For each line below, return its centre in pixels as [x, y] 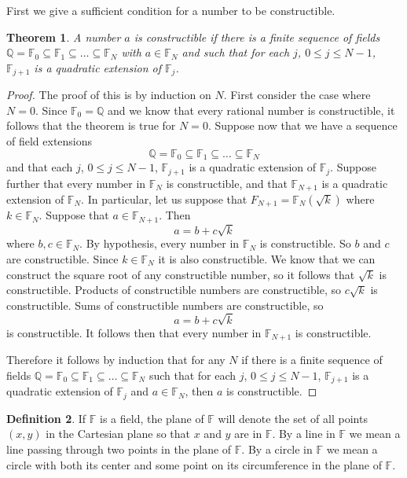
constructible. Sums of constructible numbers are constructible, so [165, 305]
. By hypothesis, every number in [159, 243]
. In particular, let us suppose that [164, 199]
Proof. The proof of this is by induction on [109, 95]
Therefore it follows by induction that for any [116, 360]
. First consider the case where [297, 95]
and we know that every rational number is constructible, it [251, 110]
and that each [40, 167]
